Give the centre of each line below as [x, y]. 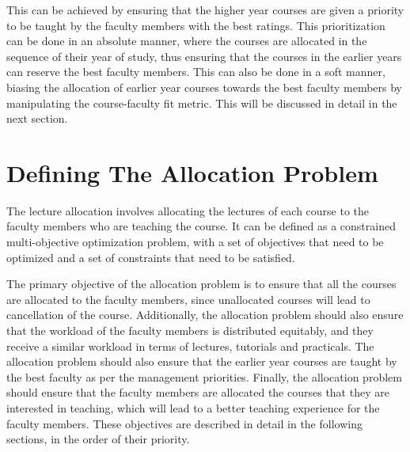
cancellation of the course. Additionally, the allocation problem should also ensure [205, 315]
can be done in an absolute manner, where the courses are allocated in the [187, 41]
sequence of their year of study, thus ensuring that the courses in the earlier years [204, 56]
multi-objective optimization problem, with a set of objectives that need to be [195, 242]
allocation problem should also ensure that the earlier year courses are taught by [202, 361]
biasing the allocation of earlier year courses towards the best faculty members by [204, 87]
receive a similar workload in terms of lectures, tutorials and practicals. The [190, 346]
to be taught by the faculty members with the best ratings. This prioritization [196, 25]
